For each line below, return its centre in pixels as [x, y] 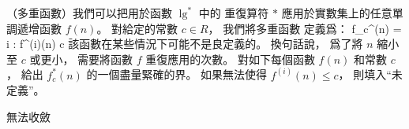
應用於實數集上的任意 [337, 13]
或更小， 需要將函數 [81, 59]
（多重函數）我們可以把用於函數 [89, 13]
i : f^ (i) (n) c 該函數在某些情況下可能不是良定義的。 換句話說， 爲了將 [185, 44]
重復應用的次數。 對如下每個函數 [230, 59]
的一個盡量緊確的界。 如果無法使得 [177, 74]
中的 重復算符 [234, 13]
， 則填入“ [365, 74]
